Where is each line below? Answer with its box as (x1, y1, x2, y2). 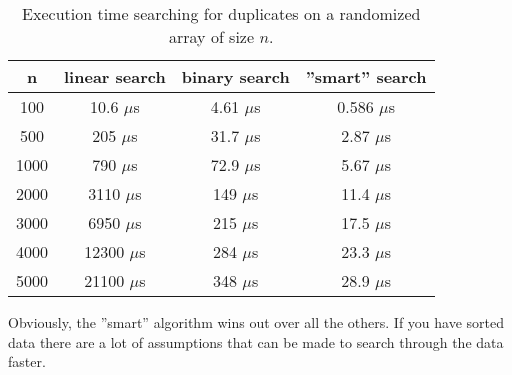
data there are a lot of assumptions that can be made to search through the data (8, 331, 504, 352)
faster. (8, 351, 46, 372)
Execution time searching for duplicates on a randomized (22, 2, 421, 25)
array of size (169, 25, 255, 48)
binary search (181, 65, 290, 88)
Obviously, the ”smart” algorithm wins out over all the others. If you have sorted (8, 312, 505, 332)
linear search (64, 65, 166, 88)
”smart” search (305, 65, 427, 88)
